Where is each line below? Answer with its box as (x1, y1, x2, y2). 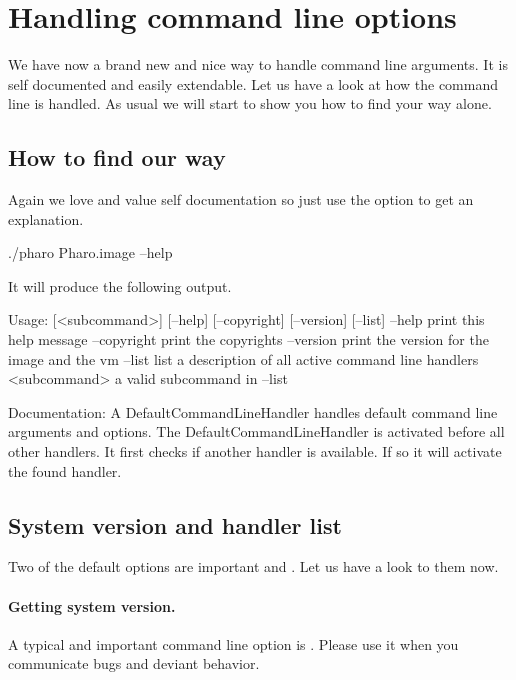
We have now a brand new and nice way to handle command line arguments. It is (8, 54, 508, 75)
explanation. (8, 208, 84, 229)
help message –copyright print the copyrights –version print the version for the (8, 329, 489, 350)
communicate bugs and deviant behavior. (8, 653, 260, 674)
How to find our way (8, 142, 226, 173)
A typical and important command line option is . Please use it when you (8, 633, 459, 654)
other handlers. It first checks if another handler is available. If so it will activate (8, 441, 502, 462)
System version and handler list (8, 509, 342, 540)
